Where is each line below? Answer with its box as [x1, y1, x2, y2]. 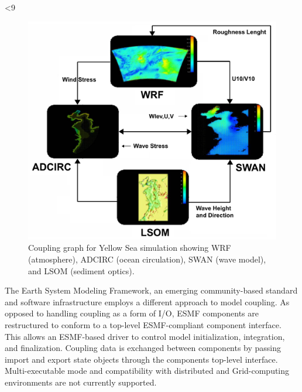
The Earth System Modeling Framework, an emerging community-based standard [5, 284, 298, 296]
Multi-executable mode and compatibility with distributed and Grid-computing [5, 364, 290, 377]
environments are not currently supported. [5, 376, 157, 388]
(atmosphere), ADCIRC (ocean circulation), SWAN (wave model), [28, 253, 266, 265]
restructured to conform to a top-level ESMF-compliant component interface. [5, 318, 282, 330]
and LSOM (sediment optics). [28, 264, 135, 277]
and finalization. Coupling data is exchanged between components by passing [5, 342, 282, 354]
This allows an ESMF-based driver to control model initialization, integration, [5, 330, 285, 342]
